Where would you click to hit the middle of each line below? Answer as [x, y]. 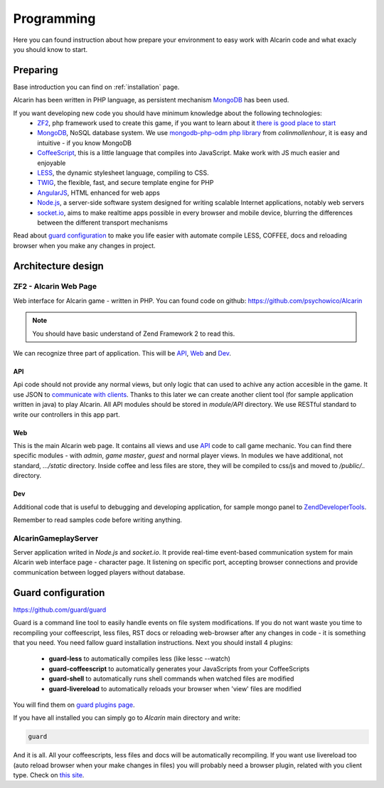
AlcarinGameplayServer [56, 538]
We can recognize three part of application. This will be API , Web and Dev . [122, 353]
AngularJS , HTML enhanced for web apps [98, 193]
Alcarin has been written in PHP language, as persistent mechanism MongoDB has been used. [151, 100]
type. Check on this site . [49, 775]
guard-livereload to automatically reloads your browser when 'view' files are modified [175, 688]
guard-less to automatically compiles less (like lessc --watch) [140, 659]
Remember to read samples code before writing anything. [98, 520]
